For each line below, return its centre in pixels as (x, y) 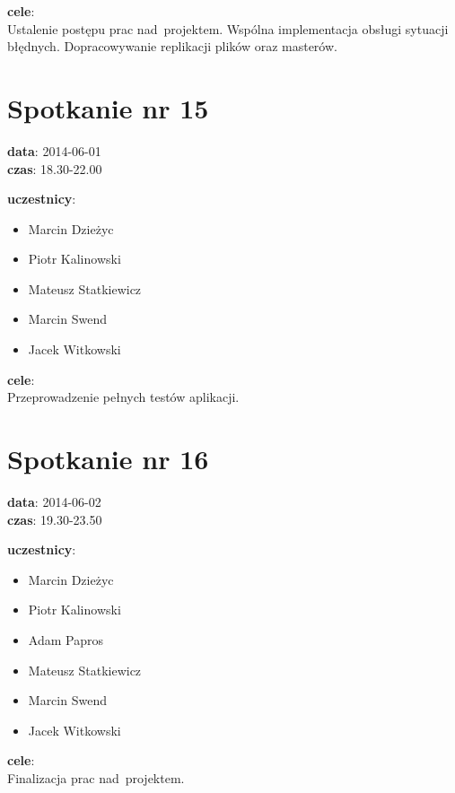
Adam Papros (66, 639)
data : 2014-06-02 (54, 501)
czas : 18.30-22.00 (55, 168)
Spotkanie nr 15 (108, 107)
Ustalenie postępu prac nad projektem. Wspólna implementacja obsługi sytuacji (228, 28)
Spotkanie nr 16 (108, 459)
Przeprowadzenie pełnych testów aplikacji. (123, 397)
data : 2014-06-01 (54, 150)
